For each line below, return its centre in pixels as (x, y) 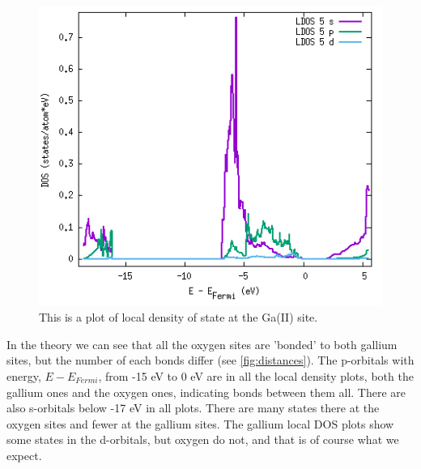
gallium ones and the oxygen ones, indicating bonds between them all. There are (206, 392)
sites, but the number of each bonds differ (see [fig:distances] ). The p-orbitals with (210, 360)
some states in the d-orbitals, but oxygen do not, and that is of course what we (203, 439)
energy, (24, 375)
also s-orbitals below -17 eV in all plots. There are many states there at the (193, 408)
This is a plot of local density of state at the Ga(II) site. (179, 317)
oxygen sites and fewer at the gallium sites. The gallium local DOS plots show (200, 423)
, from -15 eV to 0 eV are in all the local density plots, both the (256, 375)
